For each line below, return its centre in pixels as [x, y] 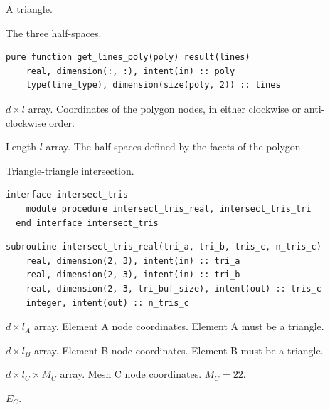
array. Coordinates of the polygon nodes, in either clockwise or [165, 108]
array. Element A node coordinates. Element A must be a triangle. [179, 326]
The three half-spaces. [54, 32]
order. [62, 122]
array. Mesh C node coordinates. [131, 374]
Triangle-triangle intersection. [70, 170]
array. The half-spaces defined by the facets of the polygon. [175, 147]
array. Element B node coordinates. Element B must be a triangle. [179, 350]
